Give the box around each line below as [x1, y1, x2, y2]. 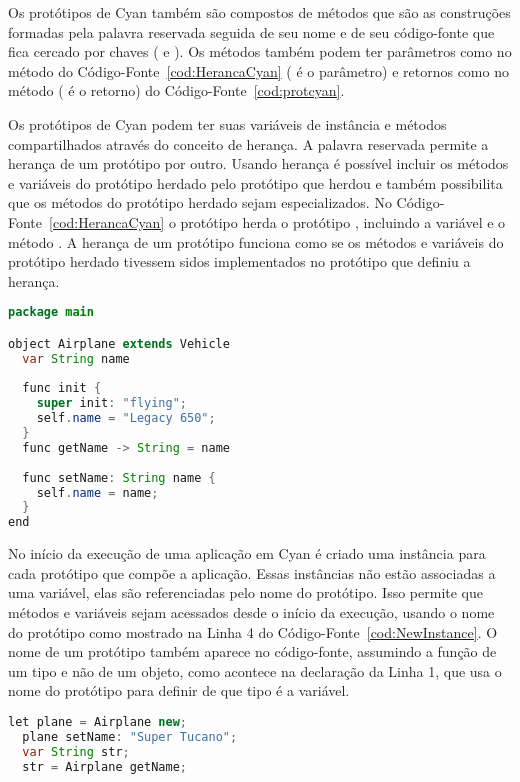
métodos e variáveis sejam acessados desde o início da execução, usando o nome [8, 602, 495, 622]
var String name [22, 351, 130, 366]
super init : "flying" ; [36, 396, 188, 411]
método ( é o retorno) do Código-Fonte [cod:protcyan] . [8, 80, 345, 101]
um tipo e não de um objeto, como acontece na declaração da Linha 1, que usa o [8, 660, 502, 681]
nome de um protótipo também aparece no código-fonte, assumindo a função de [8, 641, 497, 662]
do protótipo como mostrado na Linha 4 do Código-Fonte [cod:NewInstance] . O [8, 621, 498, 642]
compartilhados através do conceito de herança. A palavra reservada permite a [8, 133, 489, 154]
